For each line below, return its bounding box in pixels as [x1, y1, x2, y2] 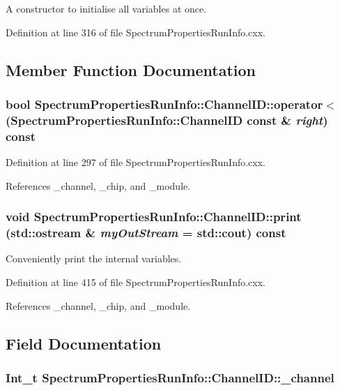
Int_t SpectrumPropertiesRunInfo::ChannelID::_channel [6, 368, 334, 386]
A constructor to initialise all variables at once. [6, 1, 207, 15]
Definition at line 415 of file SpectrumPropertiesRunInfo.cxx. [6, 274, 266, 289]
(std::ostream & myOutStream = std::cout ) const [6, 224, 286, 241]
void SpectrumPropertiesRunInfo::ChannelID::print [6, 208, 302, 225]
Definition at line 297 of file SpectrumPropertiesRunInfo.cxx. [6, 155, 266, 170]
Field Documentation [6, 332, 162, 354]
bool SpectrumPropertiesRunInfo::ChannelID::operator [6, 95, 323, 112]
